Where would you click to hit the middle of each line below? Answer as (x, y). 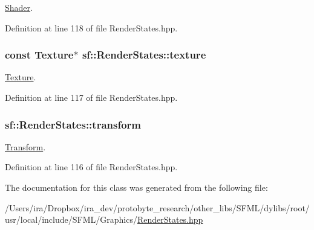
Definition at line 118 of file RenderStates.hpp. (91, 27)
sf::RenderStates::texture (144, 55)
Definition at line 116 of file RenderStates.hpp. (91, 167)
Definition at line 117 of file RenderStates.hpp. (91, 97)
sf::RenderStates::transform (73, 124)
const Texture (39, 55)
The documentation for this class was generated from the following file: (136, 187)
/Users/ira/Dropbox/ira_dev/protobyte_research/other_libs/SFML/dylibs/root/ (157, 207)
